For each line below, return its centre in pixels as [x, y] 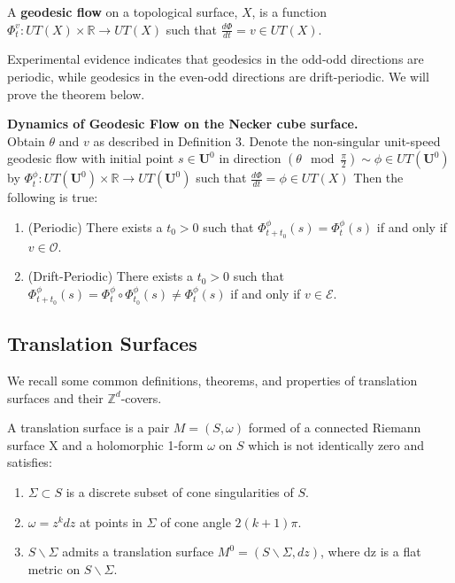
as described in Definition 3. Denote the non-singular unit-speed [267, 140]
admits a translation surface [138, 552]
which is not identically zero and [336, 444]
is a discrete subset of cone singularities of [180, 492]
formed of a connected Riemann [335, 428]
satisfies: [30, 462]
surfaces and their [55, 397]
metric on [54, 568]
